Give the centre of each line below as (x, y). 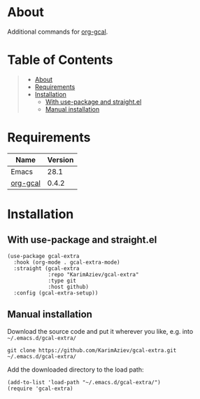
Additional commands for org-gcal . (58, 32)
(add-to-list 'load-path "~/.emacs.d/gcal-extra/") (84, 382)
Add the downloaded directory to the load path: (76, 370)
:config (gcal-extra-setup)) (56, 293)
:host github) (69, 287)
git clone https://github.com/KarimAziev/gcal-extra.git (92, 350)
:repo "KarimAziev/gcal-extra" (93, 274)
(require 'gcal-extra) (40, 388)
